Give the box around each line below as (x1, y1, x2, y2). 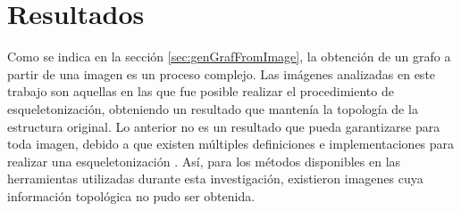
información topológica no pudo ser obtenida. (7, 186, 256, 205)
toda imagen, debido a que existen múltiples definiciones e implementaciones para (7, 134, 455, 153)
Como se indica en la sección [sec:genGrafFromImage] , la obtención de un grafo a (7, 47, 451, 66)
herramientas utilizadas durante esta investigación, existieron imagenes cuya (7, 169, 423, 188)
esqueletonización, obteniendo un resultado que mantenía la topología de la (7, 99, 418, 118)
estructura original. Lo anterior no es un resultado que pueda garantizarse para (7, 117, 440, 135)
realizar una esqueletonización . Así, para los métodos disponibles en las (7, 151, 401, 170)
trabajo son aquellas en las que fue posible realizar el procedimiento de (7, 82, 394, 101)
